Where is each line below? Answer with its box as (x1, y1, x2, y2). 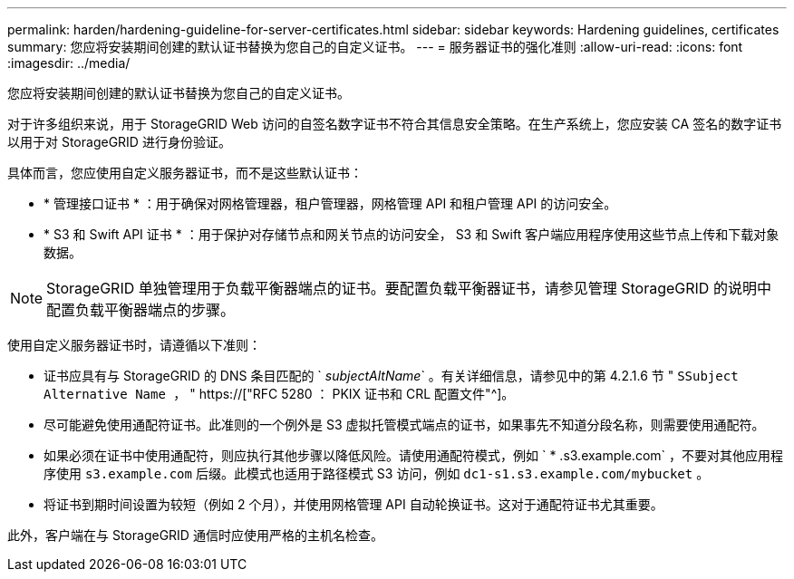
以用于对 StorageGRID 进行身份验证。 (7, 134, 231, 150)
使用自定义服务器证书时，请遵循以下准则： (7, 337, 261, 352)
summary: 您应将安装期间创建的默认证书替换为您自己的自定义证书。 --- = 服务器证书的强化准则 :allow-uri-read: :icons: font (7, 39, 743, 54)
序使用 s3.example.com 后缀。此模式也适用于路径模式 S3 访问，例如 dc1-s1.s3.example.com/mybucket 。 (44, 466, 710, 481)
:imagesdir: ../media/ (7, 55, 131, 71)
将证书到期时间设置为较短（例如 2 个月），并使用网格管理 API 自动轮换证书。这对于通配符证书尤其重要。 (44, 497, 663, 512)
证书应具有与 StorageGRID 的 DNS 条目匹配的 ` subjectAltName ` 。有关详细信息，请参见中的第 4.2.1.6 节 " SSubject (44, 368, 739, 383)
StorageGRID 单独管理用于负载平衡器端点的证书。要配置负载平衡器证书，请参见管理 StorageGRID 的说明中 (46, 279, 771, 297)
